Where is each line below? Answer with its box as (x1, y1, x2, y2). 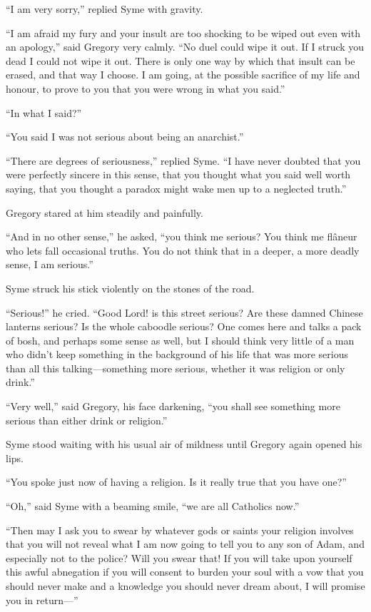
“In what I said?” (6, 105, 82, 120)
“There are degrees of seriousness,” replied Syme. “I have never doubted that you (6, 153, 361, 168)
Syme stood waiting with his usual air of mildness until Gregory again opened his (6, 437, 362, 452)
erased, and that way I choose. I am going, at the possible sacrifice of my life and (6, 67, 360, 82)
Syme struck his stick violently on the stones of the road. (6, 280, 255, 295)
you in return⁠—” (6, 592, 78, 607)
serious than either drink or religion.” (6, 412, 168, 427)
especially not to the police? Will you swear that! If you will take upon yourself (6, 550, 352, 565)
